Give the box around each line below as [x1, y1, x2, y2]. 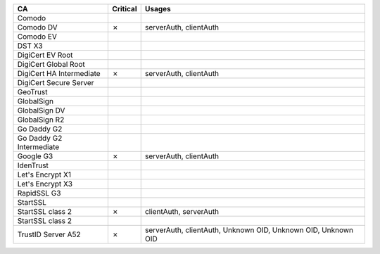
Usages [144, 4, 172, 13]
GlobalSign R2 [17, 115, 65, 125]
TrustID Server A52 [17, 229, 81, 239]
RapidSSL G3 [17, 189, 61, 198]
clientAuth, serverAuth [144, 207, 220, 216]
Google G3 [17, 151, 53, 161]
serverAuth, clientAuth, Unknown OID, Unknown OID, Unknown [144, 225, 353, 235]
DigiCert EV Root [17, 50, 73, 60]
